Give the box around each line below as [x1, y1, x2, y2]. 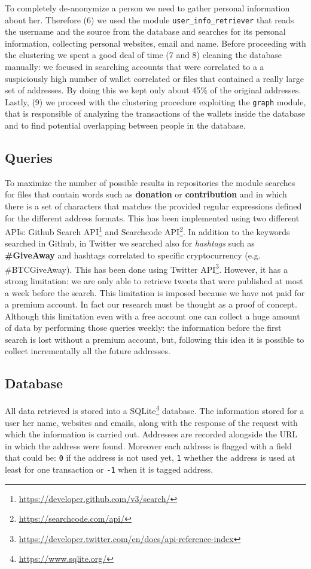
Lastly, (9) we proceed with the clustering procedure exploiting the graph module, [5, 95, 306, 108]
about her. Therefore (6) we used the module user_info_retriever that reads [5, 13, 294, 26]
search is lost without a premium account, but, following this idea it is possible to [5, 333, 304, 345]
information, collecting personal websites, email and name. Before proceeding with [5, 36, 306, 49]
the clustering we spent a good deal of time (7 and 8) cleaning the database [5, 48, 282, 61]
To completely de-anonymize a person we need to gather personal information [5, 2, 290, 14]
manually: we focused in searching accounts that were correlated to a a [5, 60, 264, 73]
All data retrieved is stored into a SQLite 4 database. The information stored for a [5, 403, 304, 416]
